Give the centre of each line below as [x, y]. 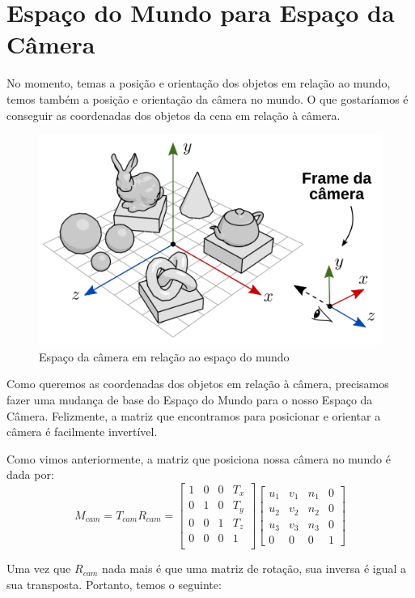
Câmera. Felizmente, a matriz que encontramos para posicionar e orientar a [194, 415]
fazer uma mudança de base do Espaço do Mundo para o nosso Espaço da [190, 399]
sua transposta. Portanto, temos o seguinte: [114, 585]
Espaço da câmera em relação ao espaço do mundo [164, 356]
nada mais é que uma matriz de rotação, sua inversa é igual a [254, 568]
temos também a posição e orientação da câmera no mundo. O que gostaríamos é [207, 98]
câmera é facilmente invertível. [82, 431]
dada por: [30, 474]
